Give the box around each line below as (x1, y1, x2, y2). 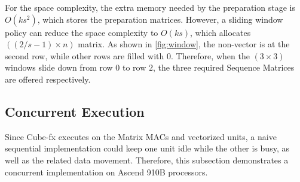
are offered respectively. (5, 72, 91, 85)
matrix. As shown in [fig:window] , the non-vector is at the (78, 38, 290, 50)
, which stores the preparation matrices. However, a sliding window (37, 13, 283, 25)
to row (123, 61, 146, 74)
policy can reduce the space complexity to (5, 26, 158, 38)
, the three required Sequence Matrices (152, 61, 295, 74)
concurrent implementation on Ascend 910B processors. (5, 165, 208, 178)
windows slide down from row (5, 61, 113, 74)
